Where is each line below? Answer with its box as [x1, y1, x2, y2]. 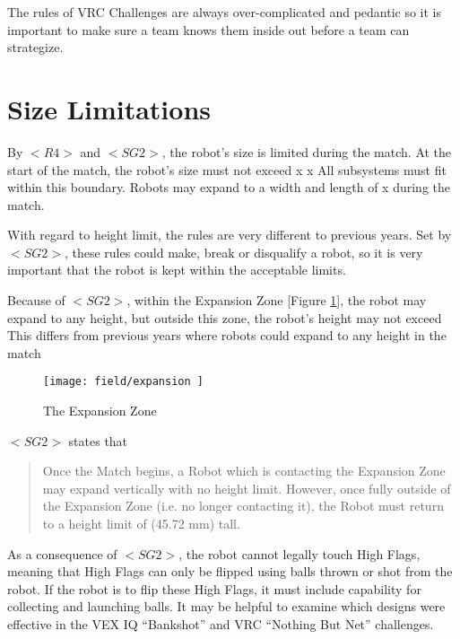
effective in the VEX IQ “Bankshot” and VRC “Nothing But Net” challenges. [7, 615, 434, 634]
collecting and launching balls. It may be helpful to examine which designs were [7, 597, 446, 616]
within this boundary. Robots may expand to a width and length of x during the [7, 178, 451, 197]
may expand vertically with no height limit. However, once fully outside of [42, 478, 451, 497]
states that [68, 431, 128, 450]
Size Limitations [7, 90, 211, 127]
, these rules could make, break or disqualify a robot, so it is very [64, 242, 423, 261]
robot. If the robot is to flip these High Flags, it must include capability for [7, 579, 421, 598]
